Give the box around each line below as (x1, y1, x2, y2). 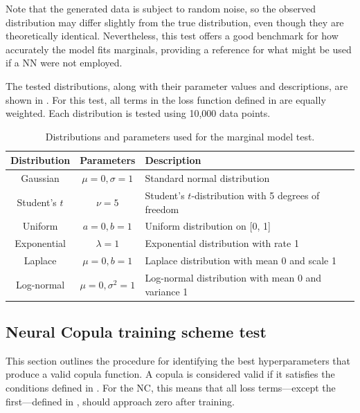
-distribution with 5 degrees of (191, 188, 320, 203)
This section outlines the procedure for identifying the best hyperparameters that (6, 353, 351, 367)
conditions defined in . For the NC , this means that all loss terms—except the (6, 380, 336, 395)
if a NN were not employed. (6, 55, 123, 70)
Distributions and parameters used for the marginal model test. (45, 129, 315, 143)
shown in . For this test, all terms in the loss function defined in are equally (6, 92, 326, 107)
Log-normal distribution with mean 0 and (145, 270, 322, 284)
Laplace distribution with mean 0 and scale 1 (145, 253, 336, 268)
